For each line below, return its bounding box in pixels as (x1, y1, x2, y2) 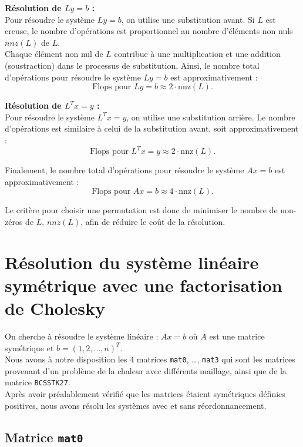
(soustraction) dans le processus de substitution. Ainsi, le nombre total (5, 59, 260, 71)
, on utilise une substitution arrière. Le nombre (126, 110, 295, 123)
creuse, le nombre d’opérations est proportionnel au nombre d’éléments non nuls (5, 25, 293, 37)
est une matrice (209, 330, 265, 342)
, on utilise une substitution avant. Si (121, 13, 255, 25)
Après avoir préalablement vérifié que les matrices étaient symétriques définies (5, 388, 285, 399)
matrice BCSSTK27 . (5, 376, 70, 388)
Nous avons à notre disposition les (5, 353, 127, 365)
